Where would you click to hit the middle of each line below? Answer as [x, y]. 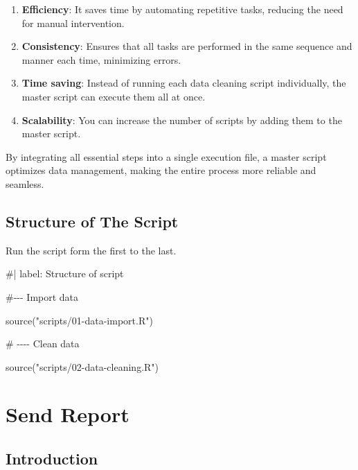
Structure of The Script [92, 221]
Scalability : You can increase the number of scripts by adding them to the [182, 120]
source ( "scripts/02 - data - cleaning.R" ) [82, 366]
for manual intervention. [73, 23]
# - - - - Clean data [43, 343]
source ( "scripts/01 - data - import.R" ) [79, 320]
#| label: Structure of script [65, 273]
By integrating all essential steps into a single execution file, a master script [166, 156]
